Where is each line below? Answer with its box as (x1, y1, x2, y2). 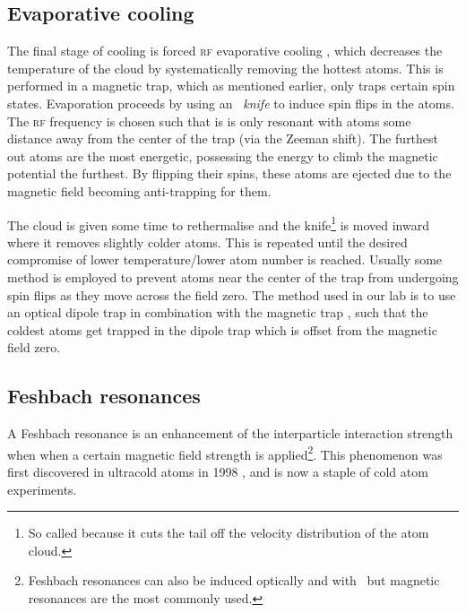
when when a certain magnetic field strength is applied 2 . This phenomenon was (7, 442, 443, 463)
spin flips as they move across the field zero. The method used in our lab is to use (7, 285, 456, 304)
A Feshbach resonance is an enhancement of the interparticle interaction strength (7, 424, 453, 443)
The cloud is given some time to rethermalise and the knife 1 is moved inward (7, 212, 429, 234)
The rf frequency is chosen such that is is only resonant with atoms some (7, 111, 411, 130)
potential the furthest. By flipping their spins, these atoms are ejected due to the (7, 164, 452, 183)
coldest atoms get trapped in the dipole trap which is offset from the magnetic (7, 320, 437, 339)
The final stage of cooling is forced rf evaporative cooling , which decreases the (7, 41, 443, 60)
